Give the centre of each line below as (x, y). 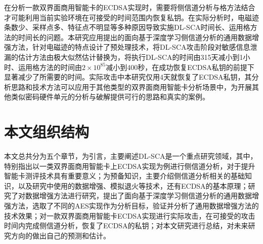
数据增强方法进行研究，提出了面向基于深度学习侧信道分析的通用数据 (138, 196)
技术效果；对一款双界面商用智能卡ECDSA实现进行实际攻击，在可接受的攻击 (130, 215)
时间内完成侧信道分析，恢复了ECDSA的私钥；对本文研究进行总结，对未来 (126, 225)
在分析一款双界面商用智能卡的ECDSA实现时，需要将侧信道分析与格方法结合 (130, 7)
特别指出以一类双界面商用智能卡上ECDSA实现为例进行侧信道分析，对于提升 (130, 166)
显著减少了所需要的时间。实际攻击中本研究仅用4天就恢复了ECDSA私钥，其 (128, 77)
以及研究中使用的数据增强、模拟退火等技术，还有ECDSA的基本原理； (133, 185)
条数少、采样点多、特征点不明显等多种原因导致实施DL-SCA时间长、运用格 (127, 27)
